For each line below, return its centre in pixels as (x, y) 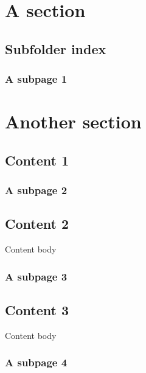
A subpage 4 (36, 362)
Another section (73, 121)
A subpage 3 (36, 276)
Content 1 (37, 160)
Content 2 (37, 224)
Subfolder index (56, 48)
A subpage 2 (36, 190)
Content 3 (37, 310)
